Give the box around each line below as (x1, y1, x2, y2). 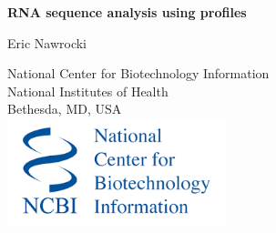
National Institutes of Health (7, 81, 169, 100)
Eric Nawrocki (7, 33, 87, 52)
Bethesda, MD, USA (7, 99, 122, 118)
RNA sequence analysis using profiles (7, 3, 247, 21)
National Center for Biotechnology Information (7, 64, 270, 83)
